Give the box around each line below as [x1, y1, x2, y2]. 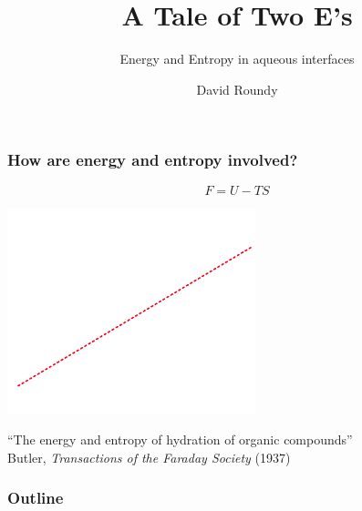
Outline [7, 486, 64, 509]
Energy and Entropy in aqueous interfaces [119, 49, 355, 68]
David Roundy [196, 79, 278, 98]
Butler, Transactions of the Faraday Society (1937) [7, 447, 291, 466]
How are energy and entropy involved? [7, 148, 298, 171]
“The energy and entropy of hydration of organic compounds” [7, 429, 353, 448]
